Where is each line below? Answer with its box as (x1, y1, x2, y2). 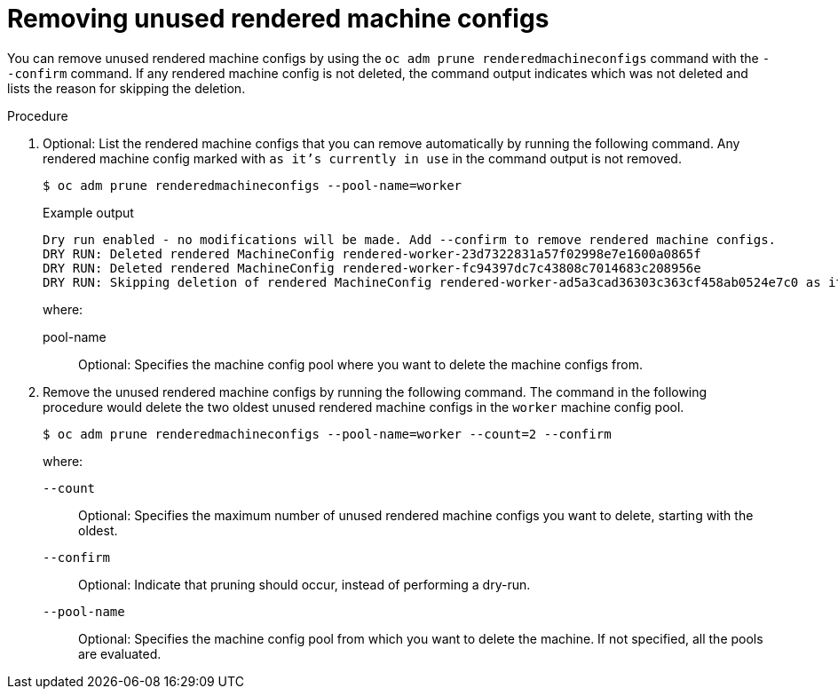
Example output (43, 204, 134, 220)
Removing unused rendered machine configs (7, 4, 549, 34)
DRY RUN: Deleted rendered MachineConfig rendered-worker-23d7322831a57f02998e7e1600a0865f (43, 246, 701, 261)
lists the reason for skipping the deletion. (7, 80, 246, 96)
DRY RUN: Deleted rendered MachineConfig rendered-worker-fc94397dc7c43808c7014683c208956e (43, 260, 701, 275)
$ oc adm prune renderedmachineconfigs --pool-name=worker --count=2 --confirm (43, 426, 612, 441)
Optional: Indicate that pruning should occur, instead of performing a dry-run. (78, 576, 531, 592)
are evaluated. (78, 645, 162, 661)
